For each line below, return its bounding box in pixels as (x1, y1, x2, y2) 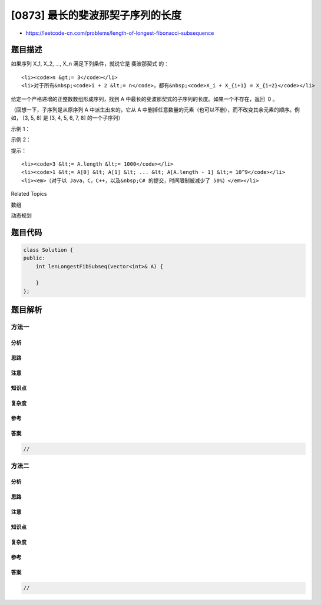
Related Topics (11, 190, 47, 198)
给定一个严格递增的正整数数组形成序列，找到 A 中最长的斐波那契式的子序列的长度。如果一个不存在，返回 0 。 (11, 95, 278, 103)
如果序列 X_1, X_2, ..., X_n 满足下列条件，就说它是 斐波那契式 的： (11, 60, 170, 67)
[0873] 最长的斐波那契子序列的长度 (11, 9, 182, 22)
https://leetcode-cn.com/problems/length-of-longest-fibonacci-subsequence (25, 29, 214, 37)
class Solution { (23, 246, 74, 253)
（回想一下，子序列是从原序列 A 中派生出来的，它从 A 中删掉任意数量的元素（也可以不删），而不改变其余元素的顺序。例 (11, 106, 300, 113)
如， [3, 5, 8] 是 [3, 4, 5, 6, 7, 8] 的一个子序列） (11, 114, 124, 121)
